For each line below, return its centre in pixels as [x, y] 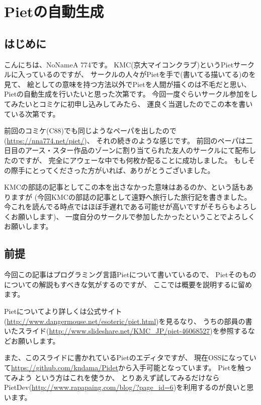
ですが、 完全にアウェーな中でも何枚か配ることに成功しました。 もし [133, 160]
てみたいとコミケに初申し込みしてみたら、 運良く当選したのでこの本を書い [128, 103]
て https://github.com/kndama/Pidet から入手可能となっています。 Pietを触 [124, 368]
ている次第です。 [32, 113]
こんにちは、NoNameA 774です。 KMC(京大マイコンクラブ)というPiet [119, 64]
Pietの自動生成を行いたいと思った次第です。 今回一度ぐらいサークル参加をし [131, 94]
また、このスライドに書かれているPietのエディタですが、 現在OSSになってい [130, 357]
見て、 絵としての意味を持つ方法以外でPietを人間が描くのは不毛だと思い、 [127, 84]
